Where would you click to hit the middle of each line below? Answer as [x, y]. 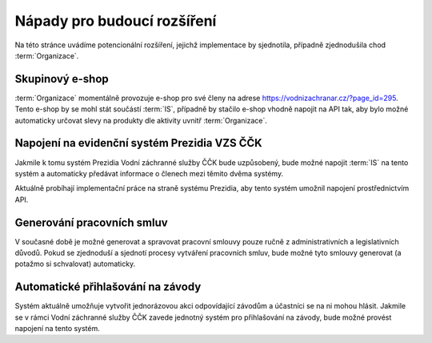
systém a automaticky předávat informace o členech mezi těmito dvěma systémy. [149, 173]
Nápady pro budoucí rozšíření [116, 21]
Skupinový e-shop [62, 79]
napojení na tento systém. [57, 329]
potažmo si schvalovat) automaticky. [75, 264]
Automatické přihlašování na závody [108, 287]
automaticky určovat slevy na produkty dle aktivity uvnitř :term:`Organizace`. [141, 120]
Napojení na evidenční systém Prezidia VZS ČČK [139, 143]
